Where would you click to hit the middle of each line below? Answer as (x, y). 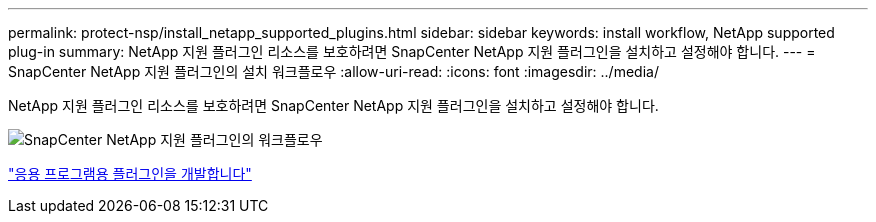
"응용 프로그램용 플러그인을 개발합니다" (130, 173)
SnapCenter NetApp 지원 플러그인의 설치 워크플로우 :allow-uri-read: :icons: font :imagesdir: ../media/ (333, 71)
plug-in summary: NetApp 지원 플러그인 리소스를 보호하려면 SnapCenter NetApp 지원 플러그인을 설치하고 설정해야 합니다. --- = (412, 51)
